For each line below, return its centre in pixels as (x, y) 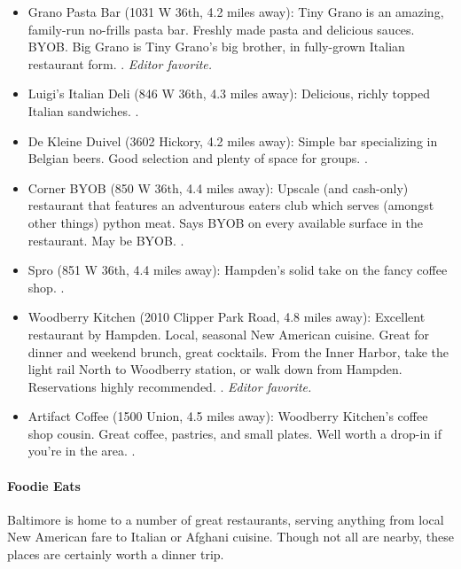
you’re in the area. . (82, 451)
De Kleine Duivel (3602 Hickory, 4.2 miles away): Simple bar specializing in (233, 140)
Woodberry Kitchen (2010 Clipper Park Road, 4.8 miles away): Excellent (227, 317)
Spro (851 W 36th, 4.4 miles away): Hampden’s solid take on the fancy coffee (238, 270)
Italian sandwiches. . (83, 110)
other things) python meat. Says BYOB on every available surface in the (226, 222)
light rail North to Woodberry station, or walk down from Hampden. (215, 369)
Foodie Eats (44, 485)
